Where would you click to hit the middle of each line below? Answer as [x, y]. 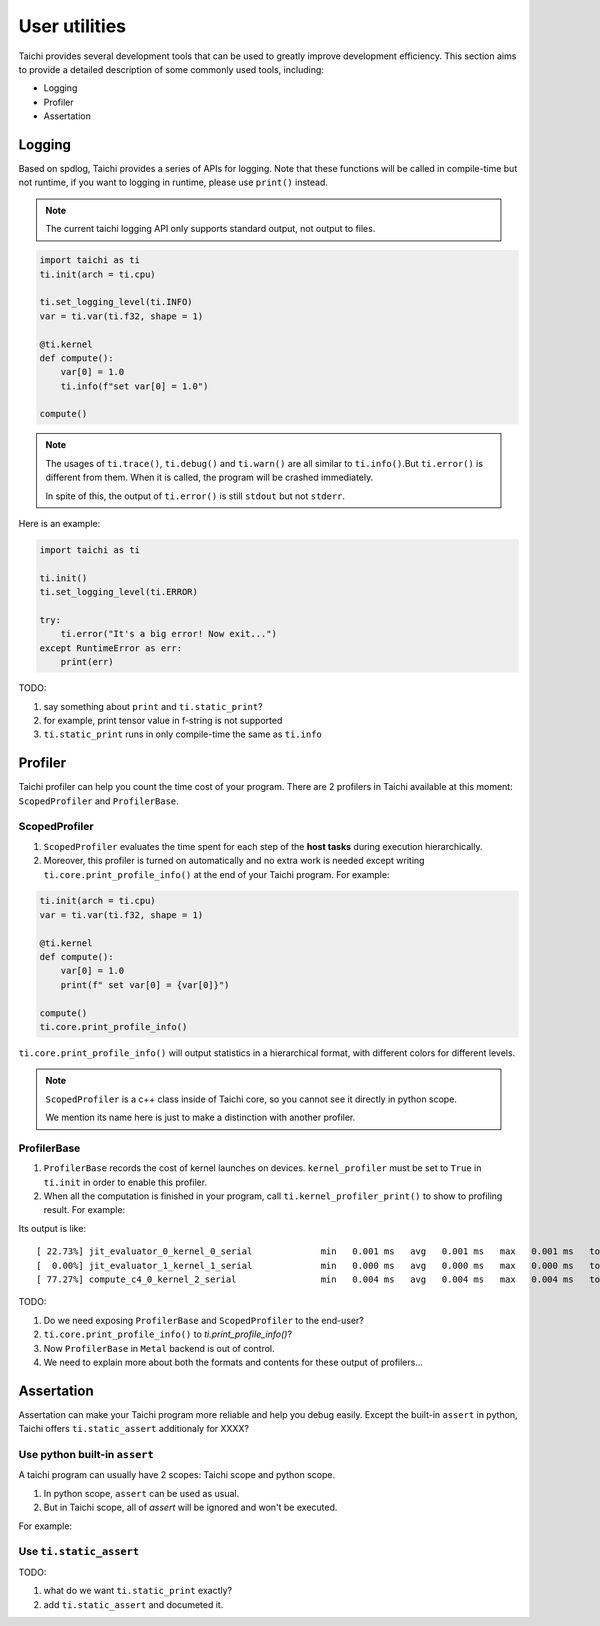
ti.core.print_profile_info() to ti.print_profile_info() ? [168, 1334]
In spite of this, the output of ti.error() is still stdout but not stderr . [195, 496]
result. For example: [84, 1210]
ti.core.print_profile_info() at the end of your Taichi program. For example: [216, 874]
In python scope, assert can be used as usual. [141, 1493]
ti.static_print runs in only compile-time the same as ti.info [182, 734]
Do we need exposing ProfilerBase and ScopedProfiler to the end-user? [204, 1320]
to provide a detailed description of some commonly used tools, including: [171, 69]
